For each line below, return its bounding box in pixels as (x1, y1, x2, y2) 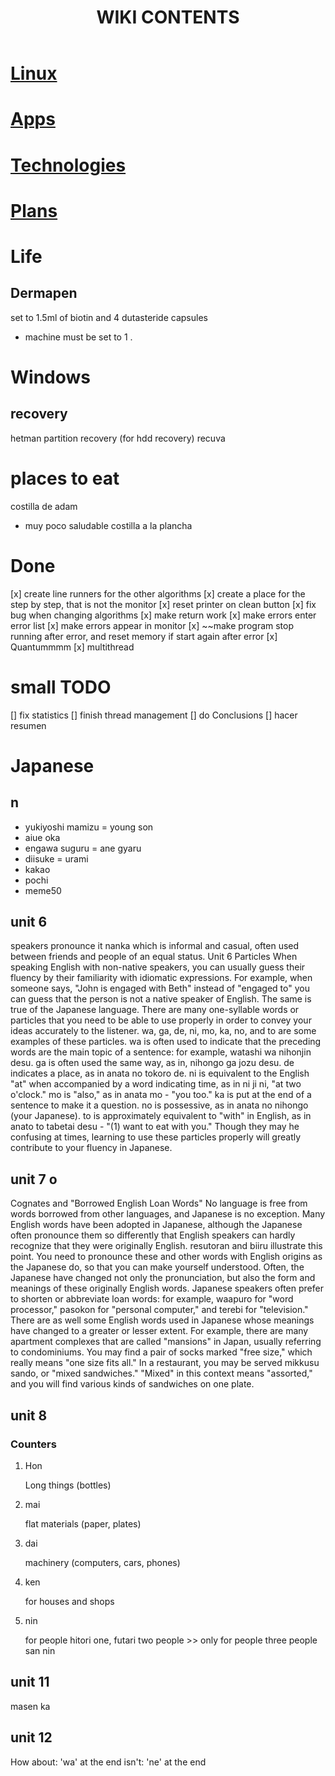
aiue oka (24, 831, 61, 843)
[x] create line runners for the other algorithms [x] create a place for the (10, 587, 306, 600)
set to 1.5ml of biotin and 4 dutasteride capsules (10, 311, 208, 323)
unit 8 (10, 1407, 48, 1424)
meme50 (24, 884, 62, 896)
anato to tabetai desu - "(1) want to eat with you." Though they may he (10, 1121, 300, 1133)
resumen (10, 719, 47, 731)
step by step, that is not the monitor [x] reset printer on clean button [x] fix (10, 598, 317, 610)
